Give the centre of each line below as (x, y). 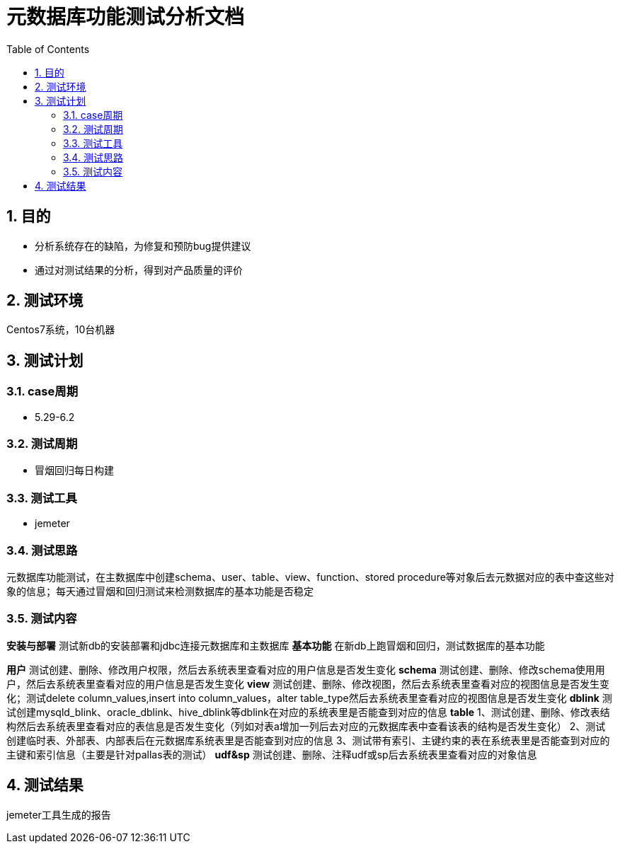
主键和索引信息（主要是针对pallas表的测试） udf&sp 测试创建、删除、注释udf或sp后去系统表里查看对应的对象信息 (272, 754)
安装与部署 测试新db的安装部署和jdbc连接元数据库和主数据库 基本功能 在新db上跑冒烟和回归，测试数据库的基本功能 (276, 645)
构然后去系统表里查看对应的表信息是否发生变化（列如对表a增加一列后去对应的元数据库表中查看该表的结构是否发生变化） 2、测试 (306, 726)
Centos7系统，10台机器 (61, 330)
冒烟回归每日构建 (74, 470)
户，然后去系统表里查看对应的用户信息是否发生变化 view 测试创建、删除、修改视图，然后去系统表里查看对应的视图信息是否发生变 (308, 683)
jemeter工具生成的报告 (59, 814)
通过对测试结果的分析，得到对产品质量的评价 (139, 270)
